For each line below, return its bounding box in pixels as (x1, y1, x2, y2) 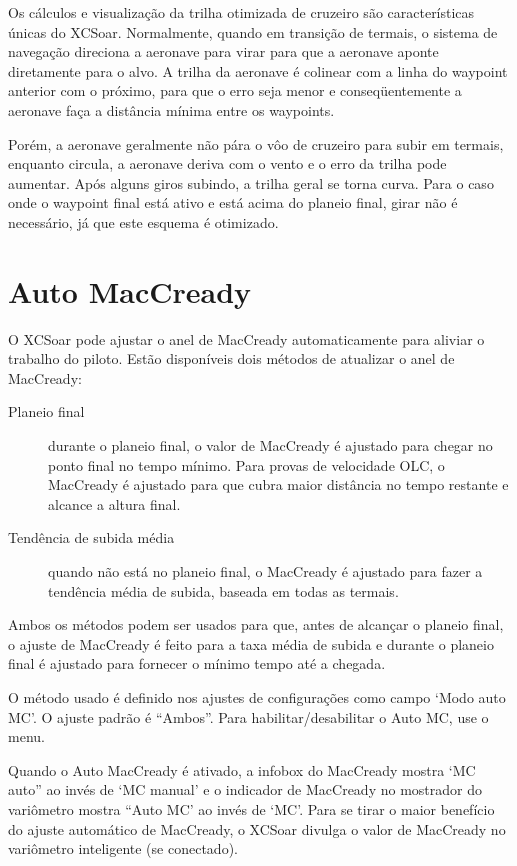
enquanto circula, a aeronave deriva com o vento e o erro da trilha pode (8, 153, 447, 174)
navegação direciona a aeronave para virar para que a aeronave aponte (8, 41, 439, 62)
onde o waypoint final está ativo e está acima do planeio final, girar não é (8, 192, 458, 213)
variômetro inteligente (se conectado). (8, 838, 238, 859)
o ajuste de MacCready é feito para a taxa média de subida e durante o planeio (8, 633, 494, 654)
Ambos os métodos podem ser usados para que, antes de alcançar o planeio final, (8, 614, 504, 635)
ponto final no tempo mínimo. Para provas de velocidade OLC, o (48, 454, 445, 475)
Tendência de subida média (8, 527, 175, 548)
